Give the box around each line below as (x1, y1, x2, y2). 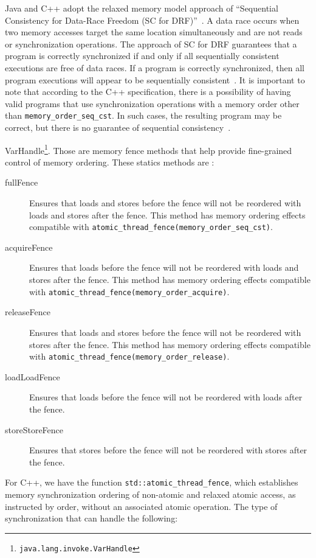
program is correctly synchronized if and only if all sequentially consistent (5, 49, 280, 62)
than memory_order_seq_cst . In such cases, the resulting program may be (5, 109, 282, 122)
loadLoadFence (5, 370, 60, 383)
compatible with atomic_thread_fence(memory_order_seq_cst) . (29, 220, 273, 233)
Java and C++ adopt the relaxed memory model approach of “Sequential (5, 2, 278, 14)
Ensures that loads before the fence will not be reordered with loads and (29, 261, 299, 274)
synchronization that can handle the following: (5, 512, 178, 525)
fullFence (5, 176, 38, 189)
